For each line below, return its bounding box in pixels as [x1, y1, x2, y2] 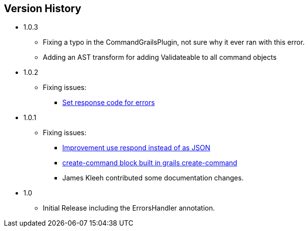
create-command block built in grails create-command [62, 159, 237, 167]
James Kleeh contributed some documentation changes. [62, 174, 244, 182]
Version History [4, 2, 81, 15]
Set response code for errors [62, 98, 155, 107]
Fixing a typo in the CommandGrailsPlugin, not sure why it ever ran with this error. [43, 38, 305, 47]
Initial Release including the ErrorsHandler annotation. [43, 204, 215, 213]
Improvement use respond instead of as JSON [62, 143, 210, 152]
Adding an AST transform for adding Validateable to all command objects [43, 53, 277, 62]
